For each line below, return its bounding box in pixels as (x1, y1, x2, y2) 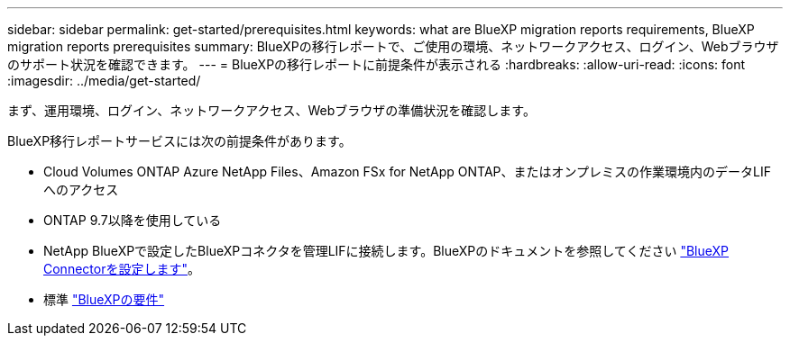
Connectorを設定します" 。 (43, 261, 200, 276)
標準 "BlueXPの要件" (43, 292, 165, 307)
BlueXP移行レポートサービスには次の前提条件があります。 (7, 133, 352, 149)
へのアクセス (43, 182, 119, 197)
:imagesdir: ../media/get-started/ (7, 73, 201, 88)
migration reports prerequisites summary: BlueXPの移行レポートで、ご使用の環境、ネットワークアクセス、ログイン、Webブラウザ (7, 39, 779, 54)
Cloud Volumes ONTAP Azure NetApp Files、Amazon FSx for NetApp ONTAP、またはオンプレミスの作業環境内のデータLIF (43, 164, 772, 179)
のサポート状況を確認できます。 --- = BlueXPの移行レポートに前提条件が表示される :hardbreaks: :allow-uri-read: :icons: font (7, 57, 746, 72)
